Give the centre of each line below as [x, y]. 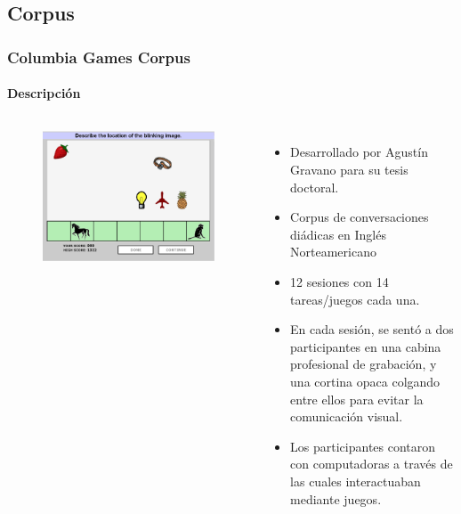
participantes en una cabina [366, 346]
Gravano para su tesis [349, 170]
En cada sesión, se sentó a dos [372, 329]
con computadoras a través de [372, 464]
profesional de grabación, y [364, 364]
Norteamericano [333, 252]
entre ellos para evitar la [357, 399]
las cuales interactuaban [356, 481]
